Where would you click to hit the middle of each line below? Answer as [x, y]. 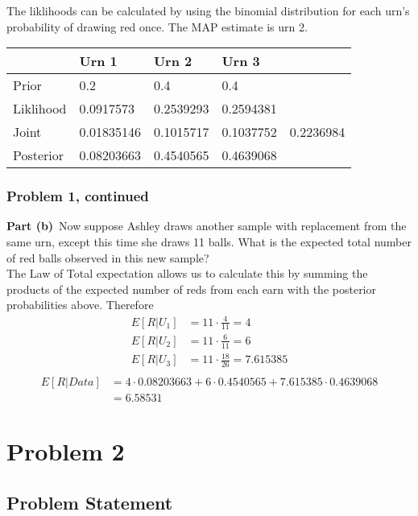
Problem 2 [66, 451]
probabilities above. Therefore [80, 305]
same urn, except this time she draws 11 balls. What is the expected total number [209, 241]
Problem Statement [90, 502]
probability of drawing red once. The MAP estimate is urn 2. [157, 26]
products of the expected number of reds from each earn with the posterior [192, 289]
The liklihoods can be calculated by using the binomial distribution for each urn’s [208, 10]
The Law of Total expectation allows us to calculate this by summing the [187, 273]
